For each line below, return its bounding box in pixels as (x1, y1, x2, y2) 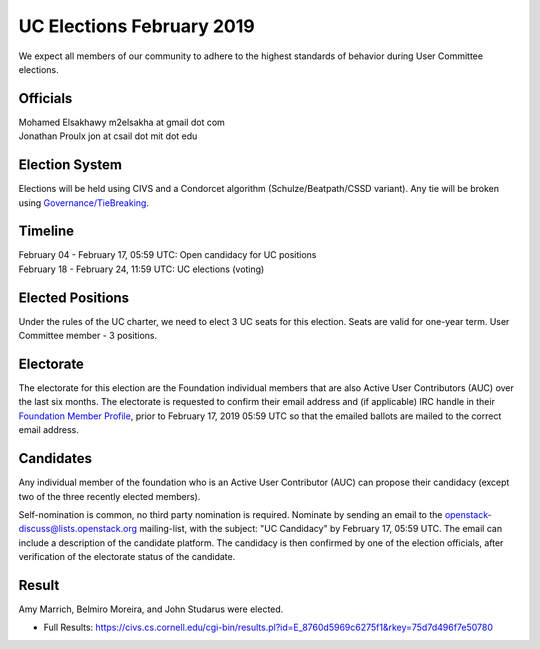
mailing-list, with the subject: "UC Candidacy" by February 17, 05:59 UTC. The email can (138, 523, 503, 535)
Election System (18, 156, 122, 174)
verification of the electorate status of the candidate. (18, 551, 236, 563)
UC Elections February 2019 (18, 15, 255, 37)
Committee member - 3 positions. (18, 330, 158, 342)
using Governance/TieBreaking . (18, 196, 150, 209)
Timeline (18, 223, 75, 240)
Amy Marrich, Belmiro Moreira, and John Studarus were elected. (18, 603, 284, 615)
